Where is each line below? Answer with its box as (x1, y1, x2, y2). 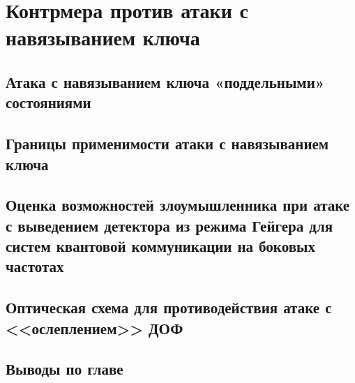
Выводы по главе (6, 358, 123, 380)
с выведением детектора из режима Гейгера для (6, 214, 333, 236)
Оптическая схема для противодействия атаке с (6, 296, 332, 318)
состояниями (6, 91, 91, 113)
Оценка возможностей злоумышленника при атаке (6, 194, 350, 216)
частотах (6, 255, 64, 277)
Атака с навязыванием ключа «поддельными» (6, 70, 325, 92)
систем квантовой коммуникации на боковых (6, 235, 315, 257)
